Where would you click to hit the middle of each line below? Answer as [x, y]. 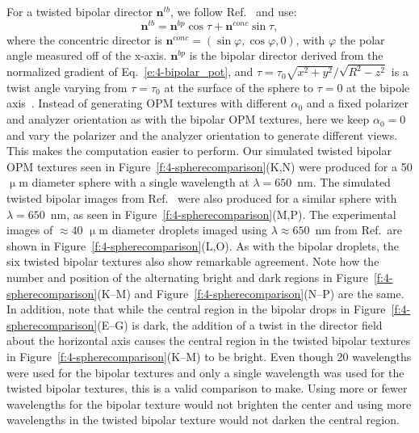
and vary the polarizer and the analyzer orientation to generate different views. [202, 135]
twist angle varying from [67, 87]
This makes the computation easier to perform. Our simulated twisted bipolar [199, 151]
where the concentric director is [84, 39]
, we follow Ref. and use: [234, 11]
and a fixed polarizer [357, 103]
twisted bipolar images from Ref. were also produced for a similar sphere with [202, 198]
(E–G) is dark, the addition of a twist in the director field [240, 324]
